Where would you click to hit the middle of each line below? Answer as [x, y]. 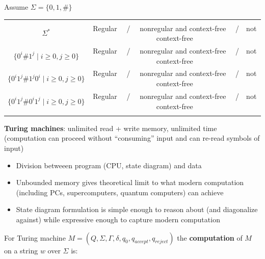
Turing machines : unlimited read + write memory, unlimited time [111, 128]
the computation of [210, 237]
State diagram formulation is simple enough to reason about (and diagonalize [137, 209]
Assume [16, 7]
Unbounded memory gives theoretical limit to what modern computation [130, 182]
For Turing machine [35, 237]
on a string [21, 250]
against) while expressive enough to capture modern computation [118, 219]
